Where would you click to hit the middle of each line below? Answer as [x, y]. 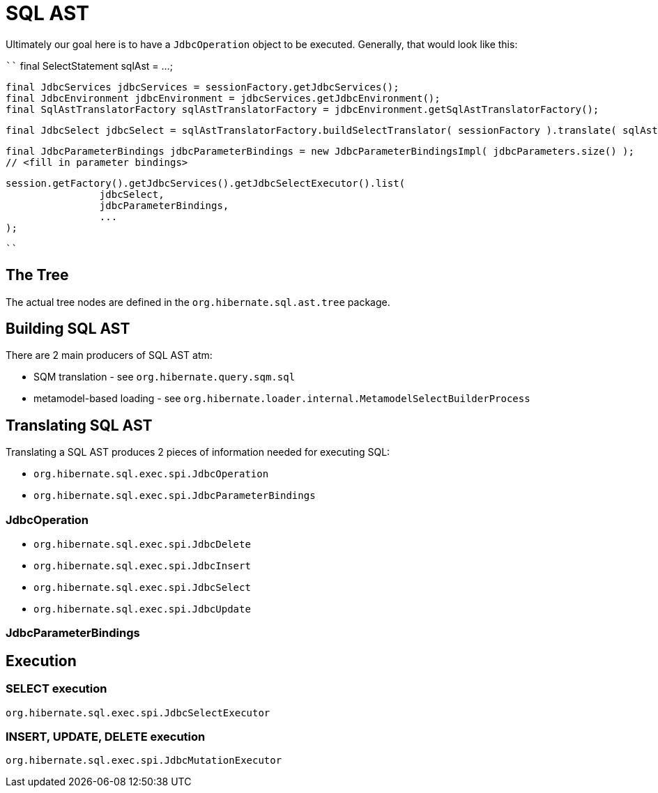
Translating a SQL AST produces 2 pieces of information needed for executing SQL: [198, 452]
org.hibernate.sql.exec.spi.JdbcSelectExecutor [138, 713]
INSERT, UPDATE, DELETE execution [106, 737]
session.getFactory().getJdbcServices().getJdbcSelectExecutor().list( [206, 183]
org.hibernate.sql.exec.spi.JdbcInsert [142, 566]
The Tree [37, 275]
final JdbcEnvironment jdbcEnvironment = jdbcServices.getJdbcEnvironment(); [223, 98]
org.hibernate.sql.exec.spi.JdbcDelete [142, 545]
